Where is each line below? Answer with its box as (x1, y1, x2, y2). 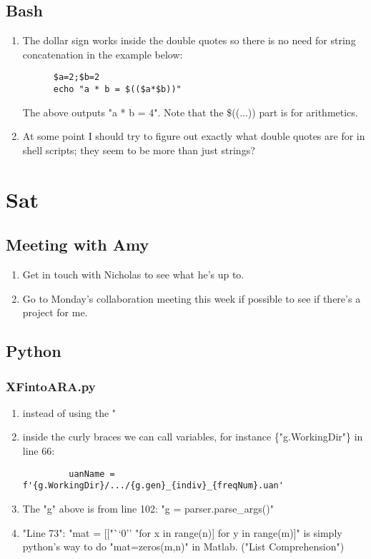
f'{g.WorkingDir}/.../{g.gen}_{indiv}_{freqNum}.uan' (22, 480, 284, 491)
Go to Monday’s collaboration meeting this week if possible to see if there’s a (22, 291, 361, 306)
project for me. (22, 305, 88, 320)
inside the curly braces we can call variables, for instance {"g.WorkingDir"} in (22, 429, 363, 444)
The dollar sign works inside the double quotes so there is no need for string (22, 33, 356, 48)
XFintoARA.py (6, 377, 96, 395)
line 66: (22, 443, 55, 458)
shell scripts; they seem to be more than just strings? (22, 142, 255, 157)
